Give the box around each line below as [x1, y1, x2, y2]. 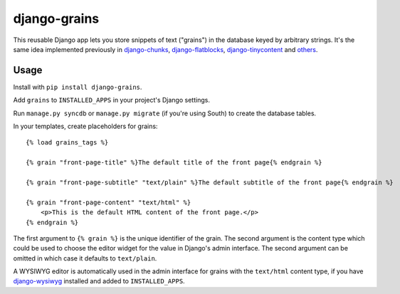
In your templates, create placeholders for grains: [13, 122, 158, 131]
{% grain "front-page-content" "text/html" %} [26, 198, 191, 206]
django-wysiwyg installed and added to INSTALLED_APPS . [13, 277, 185, 285]
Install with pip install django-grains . [13, 83, 142, 91]
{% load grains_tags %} [26, 139, 109, 147]
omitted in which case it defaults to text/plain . [13, 253, 157, 263]
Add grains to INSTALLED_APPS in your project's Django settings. [13, 96, 210, 105]
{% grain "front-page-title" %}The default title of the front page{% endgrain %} [26, 159, 322, 167]
